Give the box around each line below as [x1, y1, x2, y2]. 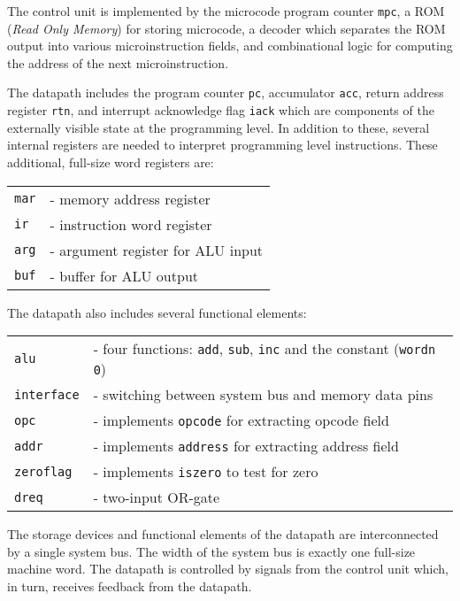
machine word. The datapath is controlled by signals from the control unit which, [7, 559, 448, 578]
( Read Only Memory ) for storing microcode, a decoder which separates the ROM [7, 19, 446, 37]
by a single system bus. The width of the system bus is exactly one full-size [7, 542, 416, 560]
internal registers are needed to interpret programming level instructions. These [7, 135, 438, 154]
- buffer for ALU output [50, 265, 199, 286]
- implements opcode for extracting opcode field [93, 410, 389, 431]
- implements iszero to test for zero [93, 461, 318, 482]
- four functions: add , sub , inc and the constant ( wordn [93, 338, 436, 359]
